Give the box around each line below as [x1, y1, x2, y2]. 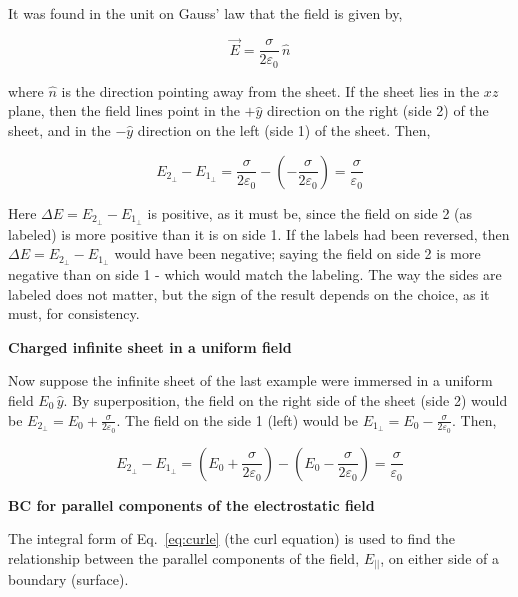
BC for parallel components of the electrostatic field [8, 494, 375, 515]
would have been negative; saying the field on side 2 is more [114, 243, 481, 264]
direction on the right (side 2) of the [266, 100, 489, 121]
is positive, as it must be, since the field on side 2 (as [147, 202, 473, 223]
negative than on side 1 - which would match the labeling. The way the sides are [8, 263, 502, 284]
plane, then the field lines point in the [8, 100, 240, 121]
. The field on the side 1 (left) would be [116, 409, 359, 430]
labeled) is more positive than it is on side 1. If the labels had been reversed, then [8, 223, 510, 244]
